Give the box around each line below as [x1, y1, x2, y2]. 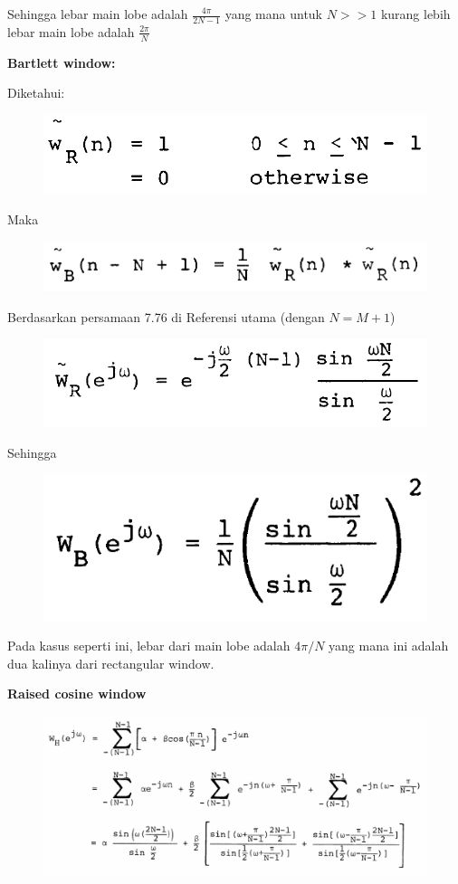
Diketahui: [7, 83, 65, 102]
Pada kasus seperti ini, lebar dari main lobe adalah [7, 636, 291, 655]
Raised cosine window [7, 684, 147, 703]
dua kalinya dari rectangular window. [7, 653, 215, 672]
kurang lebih [380, 5, 451, 23]
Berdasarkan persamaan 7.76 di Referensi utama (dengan [7, 307, 325, 326]
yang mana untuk [224, 5, 322, 23]
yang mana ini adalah [329, 636, 449, 655]
